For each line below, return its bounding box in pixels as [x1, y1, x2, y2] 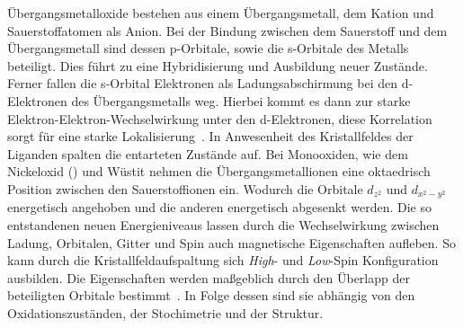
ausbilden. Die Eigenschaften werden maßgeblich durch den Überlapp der [7, 268, 410, 287]
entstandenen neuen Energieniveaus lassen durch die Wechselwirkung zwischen [7, 215, 440, 234]
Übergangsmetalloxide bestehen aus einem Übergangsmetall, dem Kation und [7, 4, 434, 22]
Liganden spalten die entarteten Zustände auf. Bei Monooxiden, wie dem [7, 144, 408, 163]
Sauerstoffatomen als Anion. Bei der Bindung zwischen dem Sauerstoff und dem [7, 21, 448, 40]
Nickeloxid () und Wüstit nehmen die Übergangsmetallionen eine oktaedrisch [7, 162, 431, 181]
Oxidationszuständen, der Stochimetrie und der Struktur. [7, 303, 324, 322]
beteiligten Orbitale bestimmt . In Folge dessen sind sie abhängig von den [7, 286, 415, 305]
